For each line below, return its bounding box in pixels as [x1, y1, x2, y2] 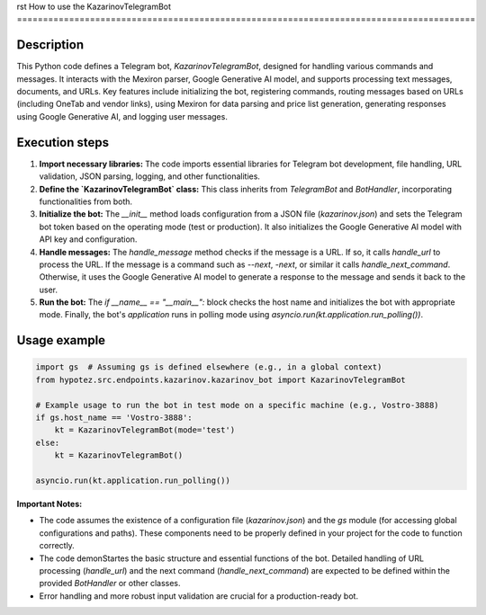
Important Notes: [16, 498, 83, 509]
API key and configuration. [39, 234, 138, 245]
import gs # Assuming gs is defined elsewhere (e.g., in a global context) [35, 362, 382, 372]
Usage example [16, 333, 106, 348]
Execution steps [16, 135, 110, 150]
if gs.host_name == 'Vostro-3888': [35, 413, 193, 423]
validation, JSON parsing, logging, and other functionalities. [39, 171, 261, 182]
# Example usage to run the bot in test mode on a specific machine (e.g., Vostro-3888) [35, 400, 440, 410]
